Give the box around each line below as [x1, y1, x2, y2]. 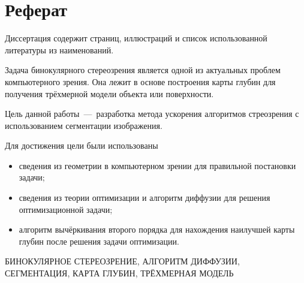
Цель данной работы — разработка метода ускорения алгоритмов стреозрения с [5, 107, 299, 120]
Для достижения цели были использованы [5, 139, 158, 152]
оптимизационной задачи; [19, 203, 113, 215]
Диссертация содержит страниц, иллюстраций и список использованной [5, 32, 267, 44]
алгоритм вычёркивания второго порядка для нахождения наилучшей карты [19, 223, 295, 236]
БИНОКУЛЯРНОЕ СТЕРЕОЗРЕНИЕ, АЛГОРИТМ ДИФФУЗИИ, [5, 255, 240, 267]
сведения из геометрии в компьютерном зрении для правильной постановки [19, 159, 296, 171]
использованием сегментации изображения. [5, 119, 162, 131]
